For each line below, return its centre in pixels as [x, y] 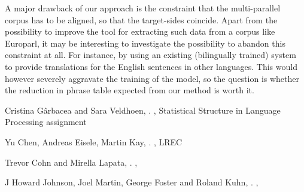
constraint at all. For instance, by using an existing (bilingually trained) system [151, 55]
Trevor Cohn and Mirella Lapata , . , [71, 162]
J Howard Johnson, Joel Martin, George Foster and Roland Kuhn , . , [132, 182]
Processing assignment [46, 122]
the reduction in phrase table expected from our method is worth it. [130, 90]
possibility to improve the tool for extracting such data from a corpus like [140, 31]
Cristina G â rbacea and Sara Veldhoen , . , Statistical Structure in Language [143, 110]
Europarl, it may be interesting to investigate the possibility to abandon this [145, 43]
